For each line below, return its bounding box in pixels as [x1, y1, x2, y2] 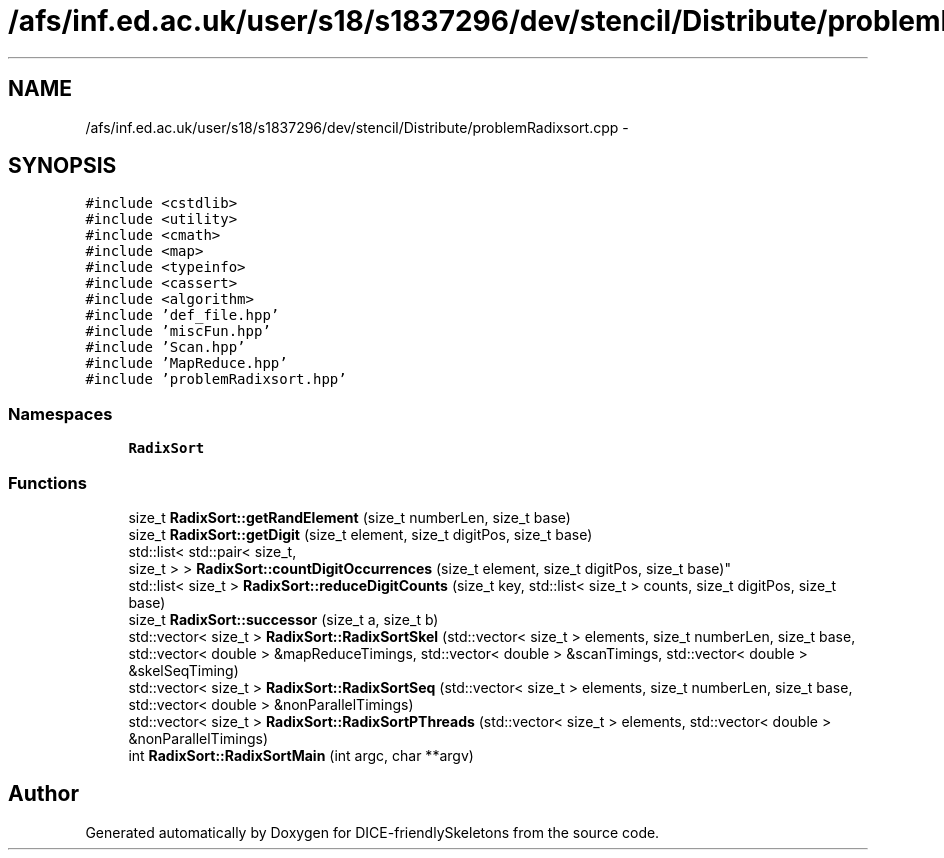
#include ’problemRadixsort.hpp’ [85, 371, 347, 388]
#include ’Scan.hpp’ [85, 339, 246, 356]
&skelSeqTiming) [128, 661, 239, 679]
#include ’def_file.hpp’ [85, 307, 280, 324]
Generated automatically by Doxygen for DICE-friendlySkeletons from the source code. [85, 823, 660, 841]
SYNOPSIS [8, 153, 117, 179]
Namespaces [8, 403, 113, 424]
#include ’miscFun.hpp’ [85, 323, 271, 340]
